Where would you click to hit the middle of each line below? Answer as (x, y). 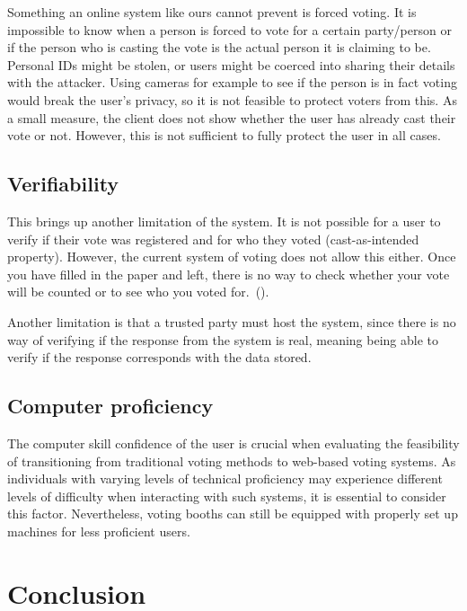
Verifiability (63, 184)
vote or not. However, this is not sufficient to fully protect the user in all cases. (224, 135)
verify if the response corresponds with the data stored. (159, 357)
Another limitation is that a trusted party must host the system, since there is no (232, 321)
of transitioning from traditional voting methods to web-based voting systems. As (232, 460)
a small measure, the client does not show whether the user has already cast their (232, 117)
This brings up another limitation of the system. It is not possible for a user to (224, 221)
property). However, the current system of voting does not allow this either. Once (232, 257)
